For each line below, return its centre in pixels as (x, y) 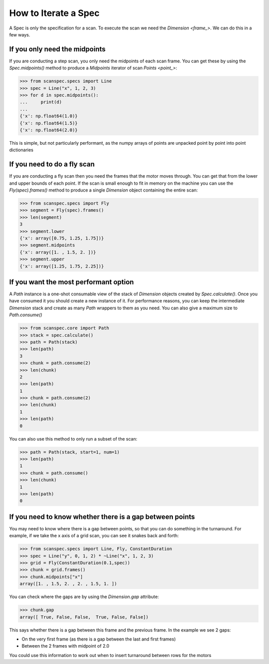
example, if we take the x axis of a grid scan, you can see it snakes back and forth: (94, 536)
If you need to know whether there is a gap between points (102, 517)
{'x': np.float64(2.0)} (49, 130)
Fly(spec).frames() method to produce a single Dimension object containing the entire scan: (103, 190)
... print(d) (41, 102)
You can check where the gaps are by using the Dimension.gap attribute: (84, 597)
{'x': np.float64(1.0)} (49, 116)
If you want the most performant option (71, 282)
